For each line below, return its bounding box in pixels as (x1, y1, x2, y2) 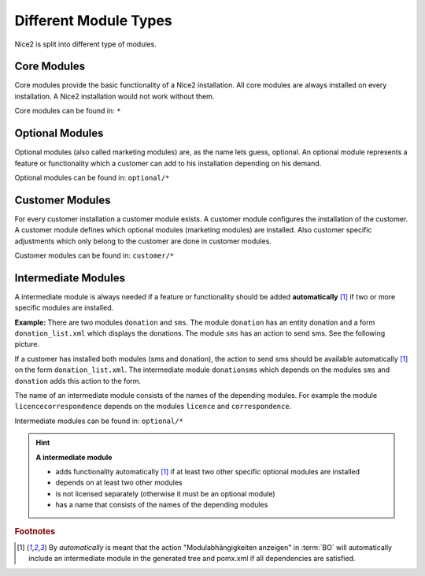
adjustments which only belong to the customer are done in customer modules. (14, 236, 272, 246)
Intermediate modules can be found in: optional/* (14, 416, 184, 425)
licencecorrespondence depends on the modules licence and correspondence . (14, 402, 292, 411)
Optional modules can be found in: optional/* (14, 173, 170, 182)
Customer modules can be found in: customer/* (14, 251, 175, 260)
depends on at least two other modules (55, 478, 183, 488)
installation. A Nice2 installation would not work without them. (14, 91, 215, 101)
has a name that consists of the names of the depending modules (55, 500, 268, 510)
